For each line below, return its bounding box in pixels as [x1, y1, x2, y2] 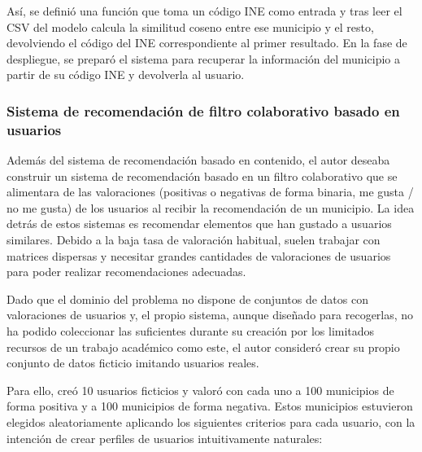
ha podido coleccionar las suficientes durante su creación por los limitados [7, 323, 375, 340]
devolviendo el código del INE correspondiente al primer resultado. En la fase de [7, 34, 407, 51]
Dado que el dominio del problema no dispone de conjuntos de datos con [7, 290, 368, 307]
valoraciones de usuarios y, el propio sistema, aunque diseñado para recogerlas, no [7, 306, 414, 323]
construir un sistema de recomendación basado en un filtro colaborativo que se [7, 167, 398, 184]
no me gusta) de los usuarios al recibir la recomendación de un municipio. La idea [7, 199, 415, 216]
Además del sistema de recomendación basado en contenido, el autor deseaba [7, 151, 390, 169]
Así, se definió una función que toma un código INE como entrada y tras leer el [7, 2, 402, 19]
